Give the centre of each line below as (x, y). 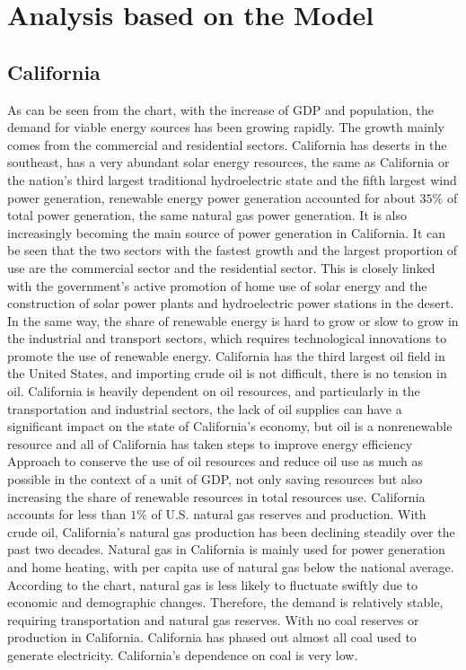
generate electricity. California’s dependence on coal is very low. (183, 654)
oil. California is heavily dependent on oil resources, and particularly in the (214, 391)
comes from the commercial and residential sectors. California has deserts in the (227, 144)
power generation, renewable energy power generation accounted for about (211, 197)
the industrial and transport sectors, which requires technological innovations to (227, 338)
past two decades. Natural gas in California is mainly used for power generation (226, 549)
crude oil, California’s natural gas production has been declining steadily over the (231, 531)
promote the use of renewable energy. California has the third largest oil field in (226, 355)
